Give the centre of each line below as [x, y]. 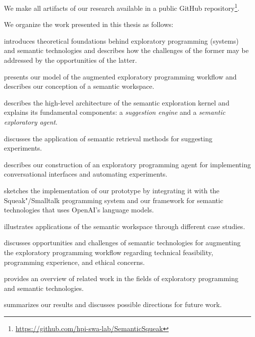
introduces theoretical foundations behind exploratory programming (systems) [121, 40]
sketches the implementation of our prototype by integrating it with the [112, 190]
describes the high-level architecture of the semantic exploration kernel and [117, 102]
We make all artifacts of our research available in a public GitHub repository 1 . [122, 7]
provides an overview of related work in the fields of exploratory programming [121, 278]
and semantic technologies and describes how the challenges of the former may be [126, 50]
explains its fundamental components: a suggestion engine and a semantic [115, 112]
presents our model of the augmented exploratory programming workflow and [120, 76]
